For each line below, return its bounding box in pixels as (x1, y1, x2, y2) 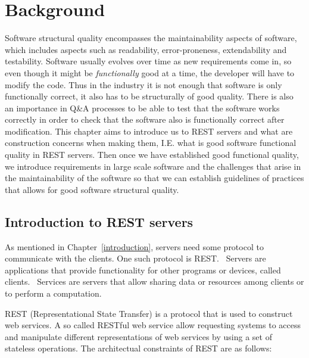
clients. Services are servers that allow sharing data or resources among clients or (5, 275, 304, 288)
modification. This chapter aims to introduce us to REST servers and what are (5, 124, 293, 137)
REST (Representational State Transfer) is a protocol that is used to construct (5, 307, 293, 319)
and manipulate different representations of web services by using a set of (5, 330, 272, 343)
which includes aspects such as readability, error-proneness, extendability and (5, 43, 287, 55)
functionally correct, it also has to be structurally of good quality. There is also (5, 90, 294, 102)
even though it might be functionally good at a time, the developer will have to (5, 66, 295, 79)
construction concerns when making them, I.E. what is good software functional (5, 136, 296, 149)
